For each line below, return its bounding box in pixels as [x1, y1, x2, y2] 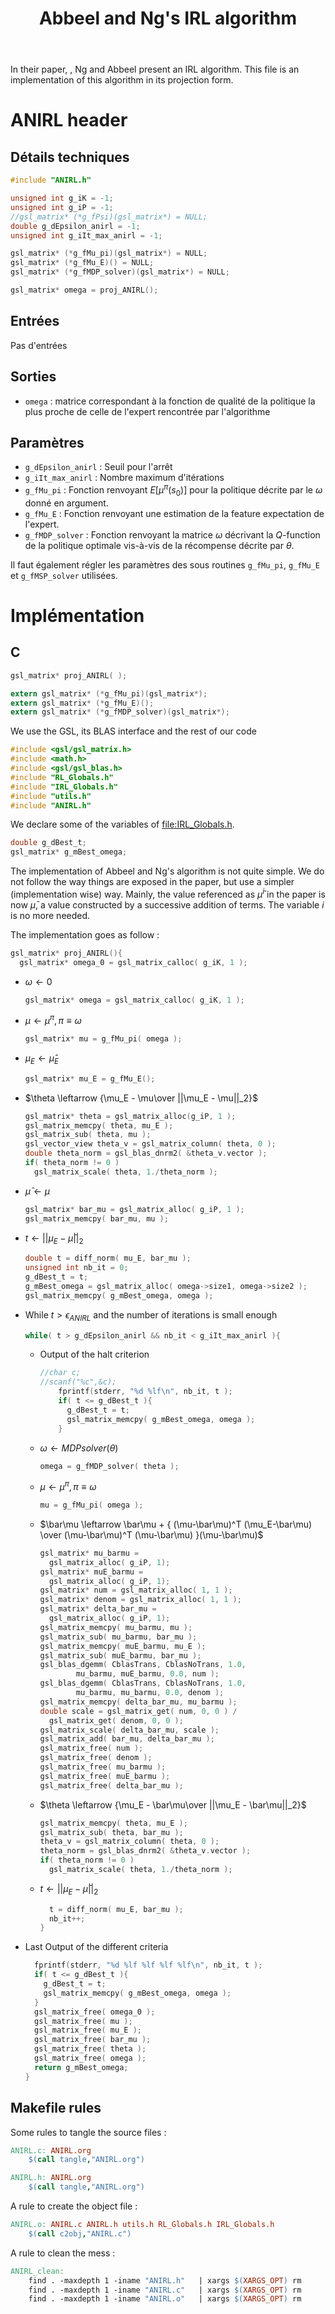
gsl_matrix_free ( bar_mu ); [34, 2035, 152, 2045]
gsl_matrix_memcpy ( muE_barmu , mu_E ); [39, 1641, 207, 1651]
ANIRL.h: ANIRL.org [10, 2173, 92, 2183]
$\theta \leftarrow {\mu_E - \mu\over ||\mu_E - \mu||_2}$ [24, 1092, 259, 1104]
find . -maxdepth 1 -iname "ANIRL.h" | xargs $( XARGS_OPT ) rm [28, 2275, 302, 2286]
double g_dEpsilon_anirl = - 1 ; [10, 221, 141, 231]
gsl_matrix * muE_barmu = [39, 1567, 144, 1577]
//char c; [39, 1368, 82, 1378]
